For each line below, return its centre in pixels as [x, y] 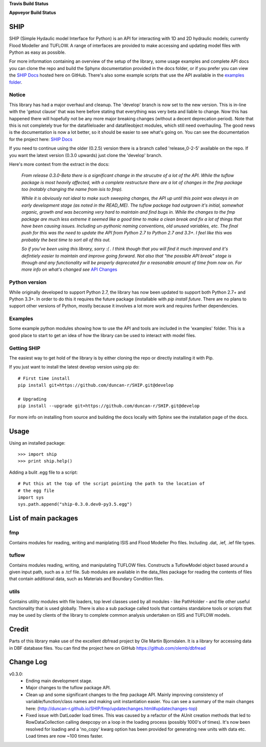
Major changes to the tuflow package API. [68, 688]
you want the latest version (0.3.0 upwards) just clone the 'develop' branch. [86, 155]
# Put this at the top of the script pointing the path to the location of [111, 484]
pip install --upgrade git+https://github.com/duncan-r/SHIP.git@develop [109, 406]
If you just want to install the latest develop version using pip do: [74, 367]
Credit [19, 629]
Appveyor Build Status [33, 13]
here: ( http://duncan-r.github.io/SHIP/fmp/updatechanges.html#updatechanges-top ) [112, 709]
